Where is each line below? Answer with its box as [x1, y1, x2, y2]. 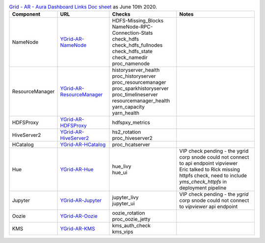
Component [12, 11, 41, 18]
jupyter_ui [112, 200, 135, 207]
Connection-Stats [112, 29, 153, 36]
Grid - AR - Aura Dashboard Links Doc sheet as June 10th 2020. [9, 3, 157, 10]
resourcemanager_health [112, 97, 170, 104]
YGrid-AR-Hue [60, 166, 94, 173]
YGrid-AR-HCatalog [60, 141, 106, 148]
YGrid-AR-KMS [60, 225, 95, 232]
